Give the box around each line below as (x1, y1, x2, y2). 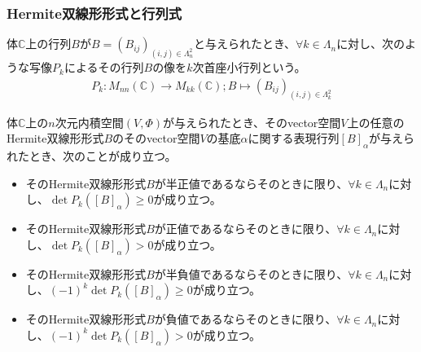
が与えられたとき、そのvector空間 (162, 113, 341, 130)
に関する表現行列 (248, 130, 340, 147)
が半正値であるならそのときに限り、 (154, 174, 349, 191)
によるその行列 (64, 59, 144, 76)
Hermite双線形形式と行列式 (7, 2, 182, 23)
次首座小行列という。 (192, 59, 306, 76)
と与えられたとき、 (193, 35, 296, 52)
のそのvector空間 (112, 130, 200, 147)
